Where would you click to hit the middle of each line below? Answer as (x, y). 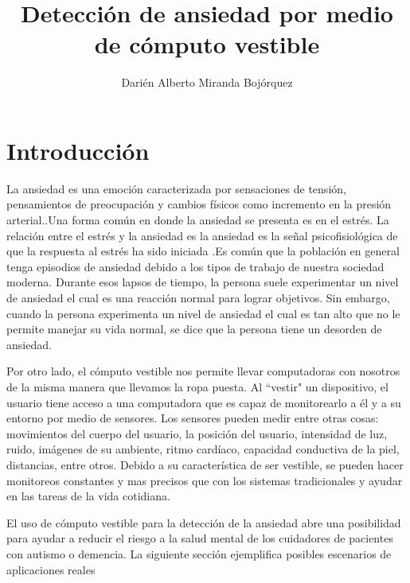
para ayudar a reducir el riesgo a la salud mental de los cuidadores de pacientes (200, 538)
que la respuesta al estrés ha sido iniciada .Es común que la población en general (203, 251)
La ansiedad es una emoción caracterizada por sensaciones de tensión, (176, 188)
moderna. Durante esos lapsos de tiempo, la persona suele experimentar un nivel (203, 282)
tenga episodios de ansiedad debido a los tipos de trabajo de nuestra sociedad (195, 266)
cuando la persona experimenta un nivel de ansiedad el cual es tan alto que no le (203, 313)
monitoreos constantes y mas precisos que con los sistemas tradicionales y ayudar (205, 480)
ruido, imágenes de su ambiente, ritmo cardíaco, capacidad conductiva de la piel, (203, 449)
